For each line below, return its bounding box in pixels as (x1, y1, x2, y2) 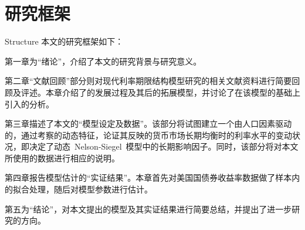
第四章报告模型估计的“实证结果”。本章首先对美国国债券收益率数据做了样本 (5, 171, 292, 184)
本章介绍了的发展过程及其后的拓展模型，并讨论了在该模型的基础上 (45, 86, 300, 98)
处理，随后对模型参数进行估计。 (29, 183, 152, 195)
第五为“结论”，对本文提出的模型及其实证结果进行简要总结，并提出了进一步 (5, 202, 292, 215)
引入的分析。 (5, 97, 54, 110)
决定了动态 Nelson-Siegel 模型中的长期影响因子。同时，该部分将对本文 (29, 140, 299, 153)
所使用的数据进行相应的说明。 (5, 151, 120, 164)
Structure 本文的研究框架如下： (5, 35, 124, 48)
